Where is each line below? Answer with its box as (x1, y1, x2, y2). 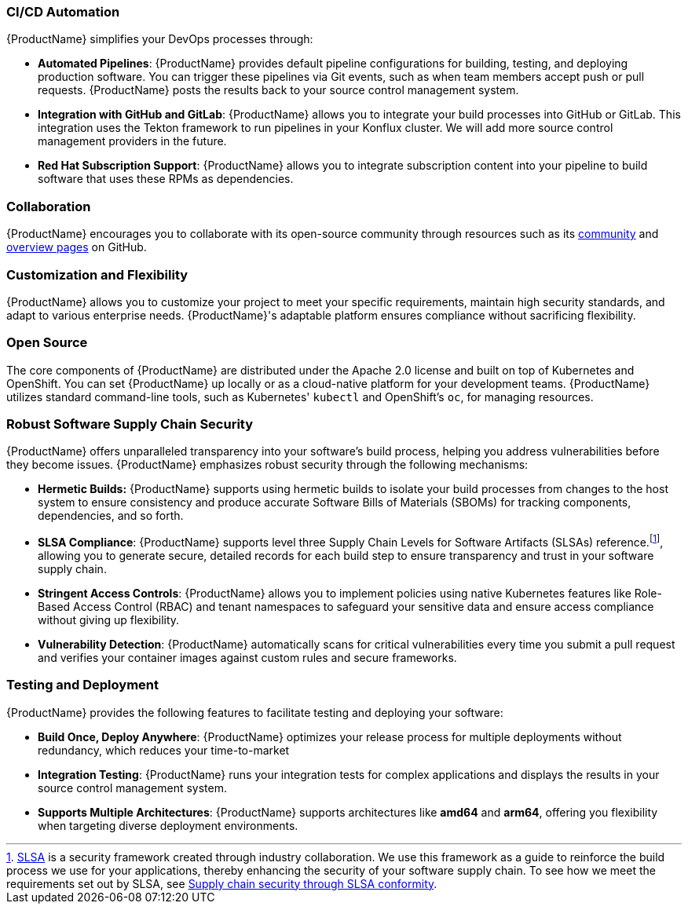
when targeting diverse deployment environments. (38, 818, 298, 832)
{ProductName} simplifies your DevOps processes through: (6, 32, 313, 46)
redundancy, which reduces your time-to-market (38, 743, 290, 757)
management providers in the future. (38, 134, 227, 148)
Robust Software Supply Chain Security (6, 416, 254, 432)
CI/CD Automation (6, 4, 120, 20)
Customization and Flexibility (6, 266, 188, 283)
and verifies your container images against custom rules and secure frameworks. (38, 651, 457, 665)
